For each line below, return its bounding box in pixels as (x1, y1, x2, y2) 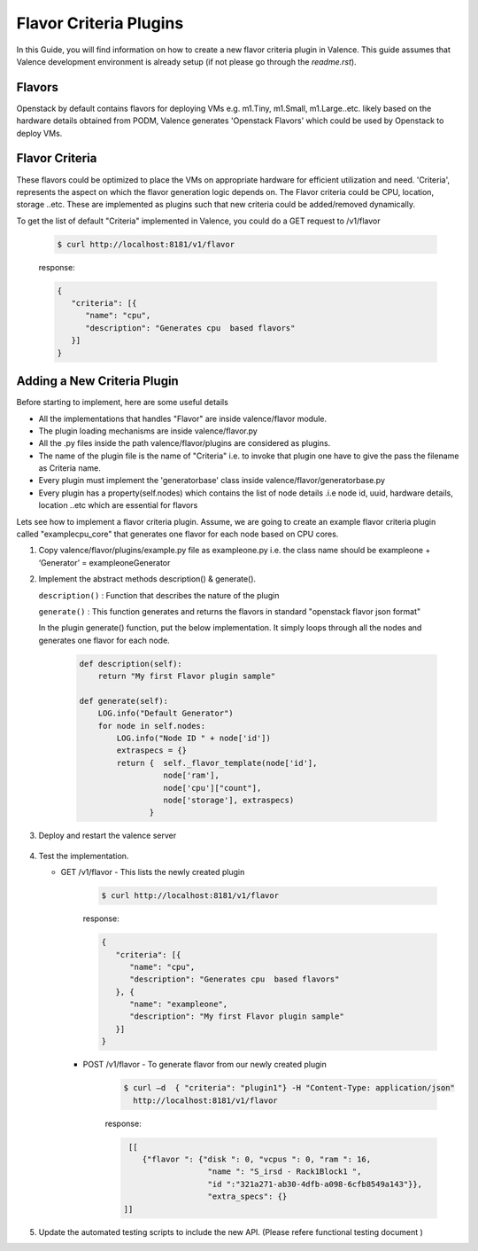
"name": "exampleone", (129, 999, 228, 1010)
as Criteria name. (38, 463, 102, 473)
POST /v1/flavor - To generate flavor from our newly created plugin (82, 1059, 327, 1070)
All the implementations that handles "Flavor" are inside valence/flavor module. (38, 413, 328, 424)
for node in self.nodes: (97, 721, 206, 731)
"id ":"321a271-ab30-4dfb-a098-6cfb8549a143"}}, (207, 1179, 423, 1189)
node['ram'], (163, 770, 220, 780)
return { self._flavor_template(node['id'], (116, 758, 318, 768)
